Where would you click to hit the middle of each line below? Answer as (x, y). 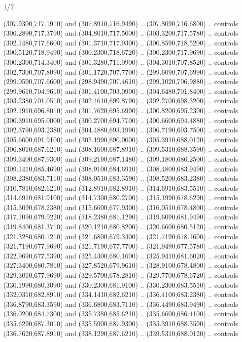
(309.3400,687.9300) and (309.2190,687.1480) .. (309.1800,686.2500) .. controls (121, 158)
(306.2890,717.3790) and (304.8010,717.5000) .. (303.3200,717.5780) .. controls (121, 33)
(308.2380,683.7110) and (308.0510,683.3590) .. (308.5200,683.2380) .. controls (121, 178)
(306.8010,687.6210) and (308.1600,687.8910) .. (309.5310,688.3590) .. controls (121, 149)
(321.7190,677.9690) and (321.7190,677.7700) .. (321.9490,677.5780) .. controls (121, 246)
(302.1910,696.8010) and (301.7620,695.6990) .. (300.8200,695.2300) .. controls (121, 110)
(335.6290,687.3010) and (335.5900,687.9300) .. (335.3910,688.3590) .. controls (121, 323)
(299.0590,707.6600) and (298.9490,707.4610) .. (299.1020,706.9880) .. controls (121, 81)
